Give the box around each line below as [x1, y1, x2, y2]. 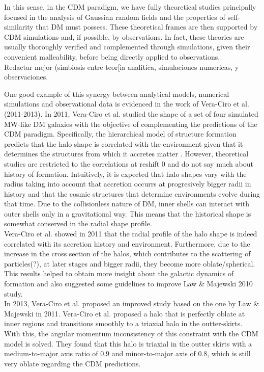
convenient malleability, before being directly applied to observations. [4, 51, 220, 62]
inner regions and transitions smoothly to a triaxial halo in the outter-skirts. [4, 318, 243, 329]
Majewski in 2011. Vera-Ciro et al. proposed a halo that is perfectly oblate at [4, 308, 245, 318]
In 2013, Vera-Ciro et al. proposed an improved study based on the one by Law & [4, 298, 259, 309]
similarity [4, 21, 34, 32]
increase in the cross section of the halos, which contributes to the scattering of [4, 248, 251, 259]
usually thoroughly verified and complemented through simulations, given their [4, 41, 250, 52]
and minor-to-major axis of [111, 348, 196, 359]
